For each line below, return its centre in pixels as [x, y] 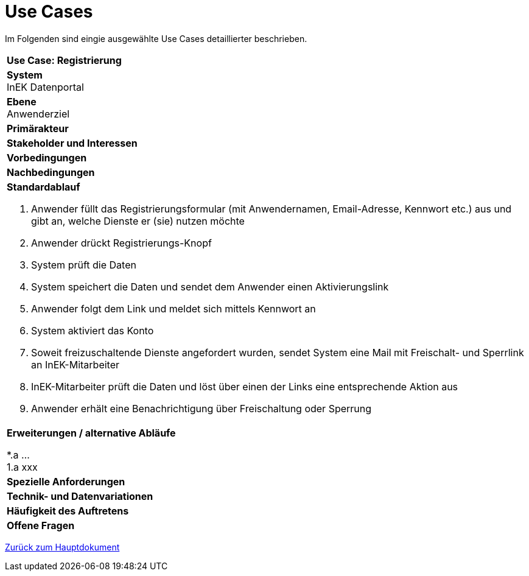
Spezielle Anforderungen [66, 481]
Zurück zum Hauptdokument [62, 547]
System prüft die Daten [84, 265]
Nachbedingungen [51, 172]
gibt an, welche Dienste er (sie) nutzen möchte [138, 221]
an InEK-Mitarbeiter [75, 364]
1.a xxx [22, 467]
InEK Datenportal [45, 87]
